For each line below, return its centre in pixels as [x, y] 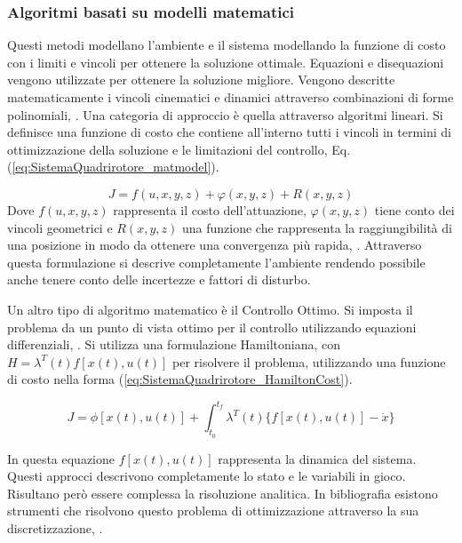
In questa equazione [61, 458]
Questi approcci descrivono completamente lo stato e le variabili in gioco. [207, 476]
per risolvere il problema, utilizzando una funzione [309, 361]
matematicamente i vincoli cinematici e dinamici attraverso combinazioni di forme [231, 97]
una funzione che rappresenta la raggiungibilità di [317, 227]
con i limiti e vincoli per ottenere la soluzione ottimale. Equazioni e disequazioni [226, 62]
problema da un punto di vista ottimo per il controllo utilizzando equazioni [212, 327]
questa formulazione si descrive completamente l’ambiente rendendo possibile [216, 262]
